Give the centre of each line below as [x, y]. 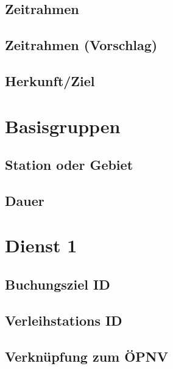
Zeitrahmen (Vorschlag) [81, 45]
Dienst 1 [41, 245]
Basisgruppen [63, 126]
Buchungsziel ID [58, 284]
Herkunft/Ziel [50, 80]
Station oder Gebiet [69, 165]
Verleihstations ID [64, 320]
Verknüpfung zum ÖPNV [87, 356]
